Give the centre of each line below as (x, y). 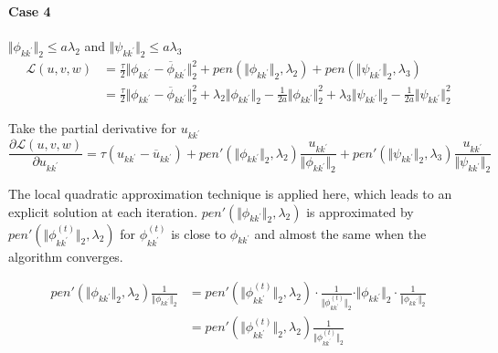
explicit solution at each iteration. (103, 211)
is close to (199, 233)
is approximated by (360, 211)
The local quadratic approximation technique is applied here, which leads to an (230, 194)
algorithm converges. (66, 256)
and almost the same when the (340, 233)
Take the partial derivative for (93, 128)
